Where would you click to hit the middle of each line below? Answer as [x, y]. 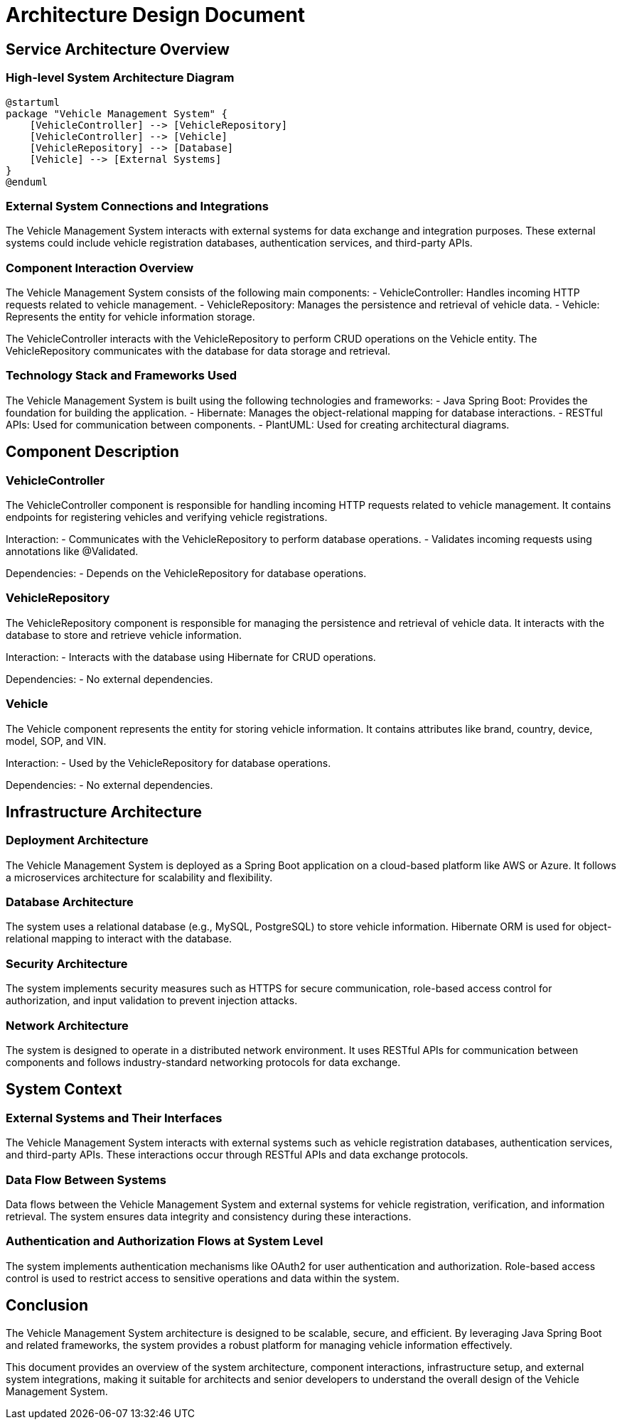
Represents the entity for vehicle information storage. [130, 317]
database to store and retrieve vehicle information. [124, 635]
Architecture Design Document [156, 15]
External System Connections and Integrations [137, 206]
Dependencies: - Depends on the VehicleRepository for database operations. [186, 574]
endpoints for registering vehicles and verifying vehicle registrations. [167, 517]
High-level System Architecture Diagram [120, 78]
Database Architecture [70, 902]
